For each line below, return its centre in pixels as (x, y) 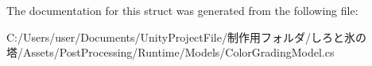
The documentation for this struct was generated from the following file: (182, 10)
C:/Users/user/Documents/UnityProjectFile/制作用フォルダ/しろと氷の (186, 37)
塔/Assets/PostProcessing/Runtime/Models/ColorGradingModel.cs (170, 52)
